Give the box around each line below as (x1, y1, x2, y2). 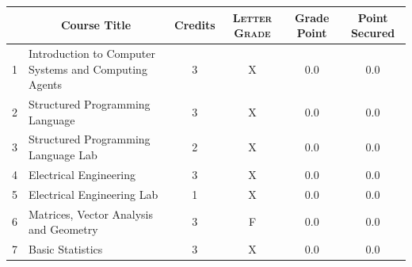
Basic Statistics (29, 240, 103, 257)
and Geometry (29, 221, 98, 238)
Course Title (60, 17, 132, 33)
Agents (29, 76, 63, 93)
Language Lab (29, 147, 97, 162)
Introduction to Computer (29, 44, 155, 61)
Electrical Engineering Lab (29, 185, 158, 202)
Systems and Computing (29, 60, 147, 77)
